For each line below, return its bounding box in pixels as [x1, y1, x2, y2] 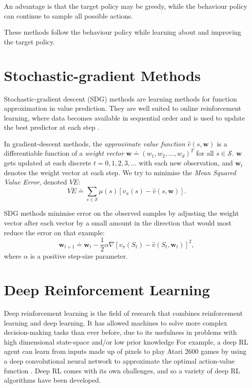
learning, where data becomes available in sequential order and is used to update [4, 112, 245, 123]
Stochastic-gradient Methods [4, 65, 201, 85]
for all [196, 148, 214, 158]
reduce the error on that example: [4, 227, 105, 237]
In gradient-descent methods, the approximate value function [4, 138, 185, 148]
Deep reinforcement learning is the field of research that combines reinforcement [4, 307, 243, 318]
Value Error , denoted [4, 177, 67, 187]
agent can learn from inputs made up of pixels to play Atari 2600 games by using [4, 346, 247, 356]
